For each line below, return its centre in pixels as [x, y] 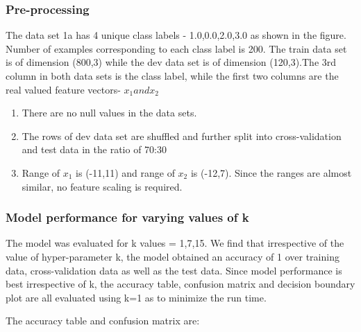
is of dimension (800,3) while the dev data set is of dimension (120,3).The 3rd [171, 62]
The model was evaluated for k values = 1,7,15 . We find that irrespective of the [175, 243]
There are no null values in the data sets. [109, 113]
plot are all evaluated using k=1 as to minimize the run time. [136, 297]
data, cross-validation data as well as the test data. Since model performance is [174, 270]
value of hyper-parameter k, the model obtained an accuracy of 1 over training [173, 256]
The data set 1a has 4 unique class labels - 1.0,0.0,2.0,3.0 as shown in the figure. [176, 35]
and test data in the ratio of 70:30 [94, 149]
